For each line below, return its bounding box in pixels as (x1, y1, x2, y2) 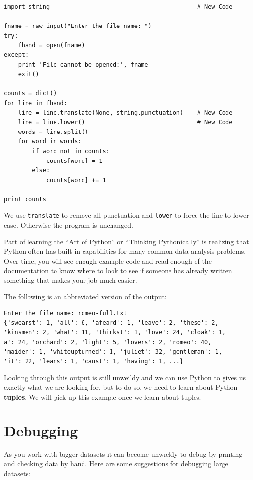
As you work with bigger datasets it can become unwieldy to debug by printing (4, 449, 243, 459)
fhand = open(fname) (18, 42, 85, 49)
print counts (4, 195, 46, 203)
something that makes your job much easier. (4, 275, 137, 285)
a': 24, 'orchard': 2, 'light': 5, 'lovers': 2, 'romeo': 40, (4, 339, 212, 346)
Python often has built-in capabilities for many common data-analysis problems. (4, 246, 246, 256)
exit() (18, 71, 39, 78)
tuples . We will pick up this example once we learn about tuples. (4, 392, 201, 402)
